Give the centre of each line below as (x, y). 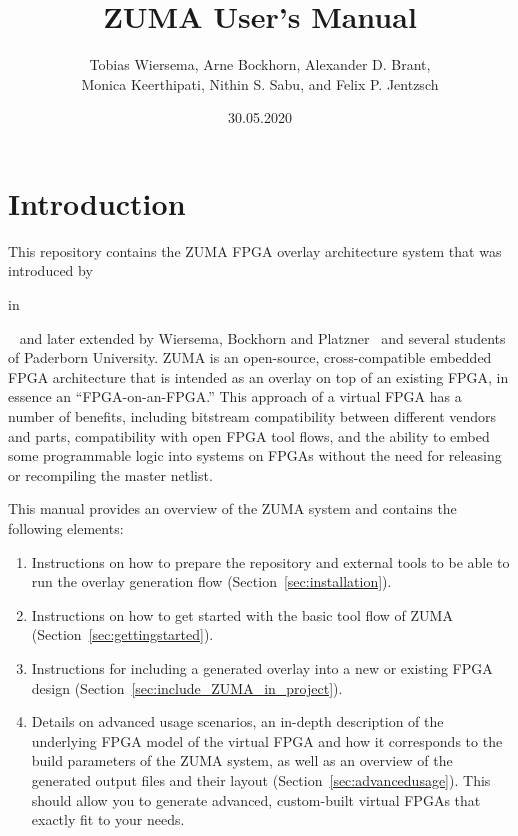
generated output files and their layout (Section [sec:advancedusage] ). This (261, 779)
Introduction (97, 202)
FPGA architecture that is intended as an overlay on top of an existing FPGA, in (258, 376)
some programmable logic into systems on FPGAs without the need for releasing (255, 455)
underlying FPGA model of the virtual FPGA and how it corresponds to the (267, 740)
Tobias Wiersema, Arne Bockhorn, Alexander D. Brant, (260, 64)
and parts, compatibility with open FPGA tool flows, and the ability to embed (249, 435)
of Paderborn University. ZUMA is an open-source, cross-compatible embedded (250, 357)
